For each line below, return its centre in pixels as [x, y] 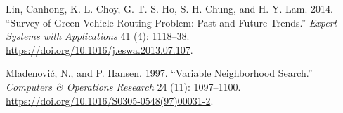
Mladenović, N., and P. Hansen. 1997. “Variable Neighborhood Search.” [159, 73]
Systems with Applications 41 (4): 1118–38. [98, 36]
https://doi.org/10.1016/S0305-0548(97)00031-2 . [110, 100]
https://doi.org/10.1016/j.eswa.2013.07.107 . [99, 49]
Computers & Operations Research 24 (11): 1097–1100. [123, 86]
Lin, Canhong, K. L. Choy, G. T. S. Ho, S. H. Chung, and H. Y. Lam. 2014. [169, 8]
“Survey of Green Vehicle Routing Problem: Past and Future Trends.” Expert [171, 22]
